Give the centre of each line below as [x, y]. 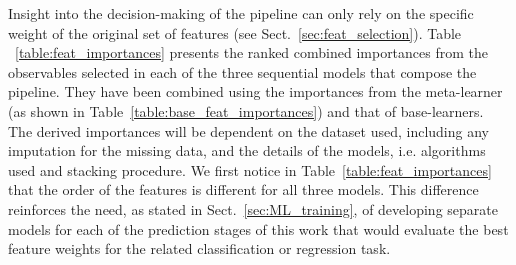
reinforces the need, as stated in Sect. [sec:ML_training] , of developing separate [253, 208]
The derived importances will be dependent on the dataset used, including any [248, 130]
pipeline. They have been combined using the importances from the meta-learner [255, 91]
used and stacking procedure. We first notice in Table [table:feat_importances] [250, 169]
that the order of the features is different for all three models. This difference [243, 189]
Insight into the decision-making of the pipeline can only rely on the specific [241, 13]
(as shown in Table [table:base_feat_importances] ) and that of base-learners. [246, 110]
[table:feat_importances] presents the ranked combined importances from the [252, 52]
